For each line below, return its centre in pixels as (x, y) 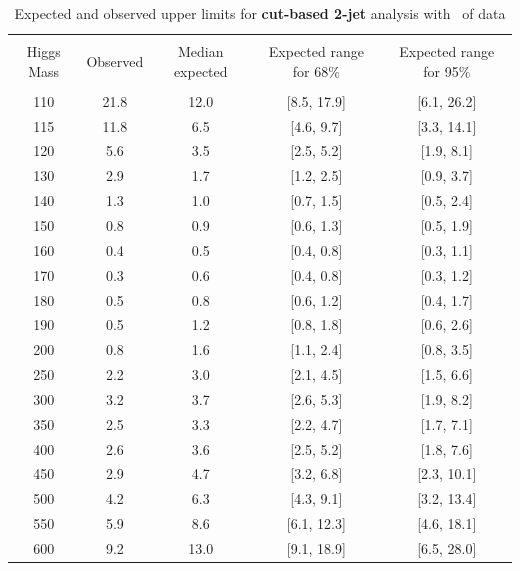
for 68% (316, 70)
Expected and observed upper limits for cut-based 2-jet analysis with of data (260, 13)
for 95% (447, 70)
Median (200, 51)
